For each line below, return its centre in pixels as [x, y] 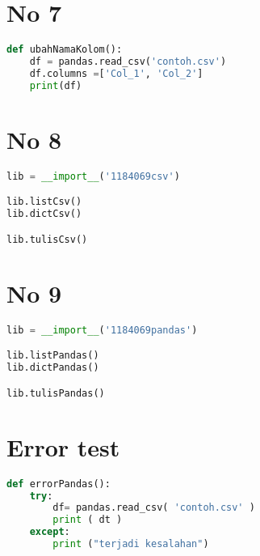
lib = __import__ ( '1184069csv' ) [93, 176]
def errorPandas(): [59, 484]
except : [50, 532]
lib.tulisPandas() [56, 393]
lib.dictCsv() [44, 214]
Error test [63, 446]
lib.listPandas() [53, 356]
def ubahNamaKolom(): [65, 50]
